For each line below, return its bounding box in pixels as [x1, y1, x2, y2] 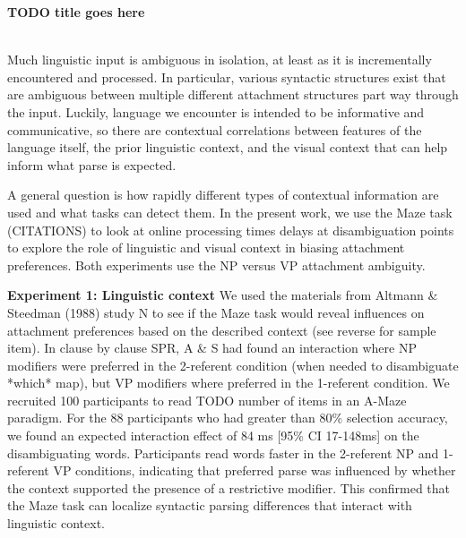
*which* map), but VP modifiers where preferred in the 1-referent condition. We [7, 373, 450, 392]
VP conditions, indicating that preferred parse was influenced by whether [53, 461, 456, 480]
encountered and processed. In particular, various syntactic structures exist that [7, 67, 446, 86]
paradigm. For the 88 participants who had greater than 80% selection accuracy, [7, 408, 448, 427]
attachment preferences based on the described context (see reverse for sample [7, 320, 436, 339]
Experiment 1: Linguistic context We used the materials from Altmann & [7, 286, 438, 304]
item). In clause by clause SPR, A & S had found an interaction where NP [7, 338, 417, 357]
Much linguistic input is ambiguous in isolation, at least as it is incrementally [7, 50, 432, 69]
